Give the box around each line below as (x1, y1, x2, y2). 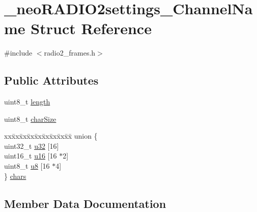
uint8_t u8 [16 (4, 161, 50, 171)
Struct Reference (31, 18, 152, 39)
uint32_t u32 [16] (4, 140, 59, 151)
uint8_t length (4, 96, 50, 107)
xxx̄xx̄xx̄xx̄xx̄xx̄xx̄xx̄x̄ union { (4, 130, 98, 141)
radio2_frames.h (44, 47, 96, 58)
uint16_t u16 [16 (4, 150, 57, 161)
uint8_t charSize (4, 113, 56, 124)
